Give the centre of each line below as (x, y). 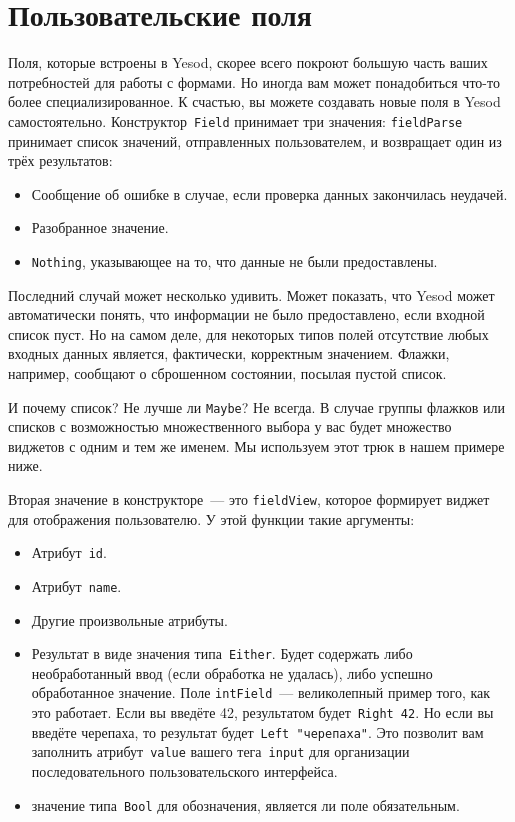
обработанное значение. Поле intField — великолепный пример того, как (261, 692)
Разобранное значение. (100, 227)
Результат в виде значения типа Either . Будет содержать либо (222, 653)
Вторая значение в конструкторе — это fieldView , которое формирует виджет (249, 499)
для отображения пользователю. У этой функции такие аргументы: (211, 518)
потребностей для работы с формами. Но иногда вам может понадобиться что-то (254, 81)
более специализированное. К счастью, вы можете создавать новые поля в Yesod (254, 101)
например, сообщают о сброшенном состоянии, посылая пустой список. (227, 372)
